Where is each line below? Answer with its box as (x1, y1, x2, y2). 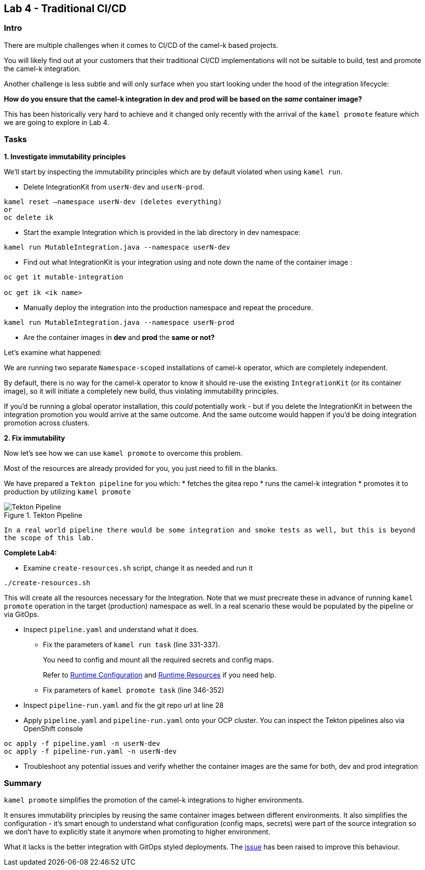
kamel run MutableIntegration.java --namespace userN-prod (4, 318, 235, 326)
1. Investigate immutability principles (4, 152, 126, 161)
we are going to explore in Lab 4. (4, 118, 109, 127)
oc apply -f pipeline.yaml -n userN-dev (4, 739, 161, 747)
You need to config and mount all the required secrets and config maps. (43, 655, 274, 664)
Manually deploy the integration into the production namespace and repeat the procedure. (23, 303, 313, 312)
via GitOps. (4, 610, 40, 618)
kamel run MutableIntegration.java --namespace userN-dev (4, 243, 230, 251)
